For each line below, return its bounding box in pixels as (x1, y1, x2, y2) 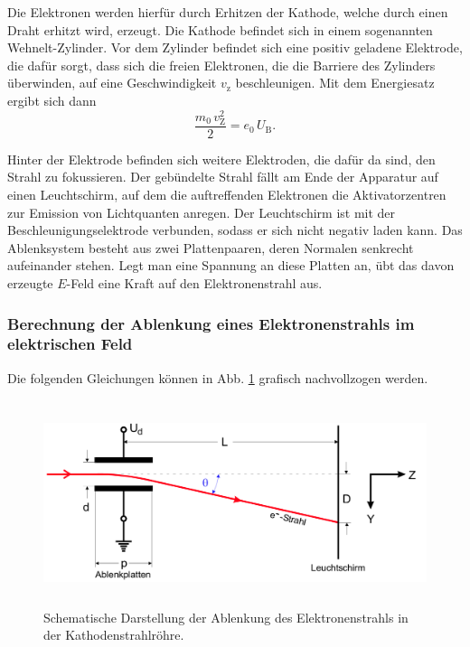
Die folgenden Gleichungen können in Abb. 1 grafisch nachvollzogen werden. (7, 368, 428, 387)
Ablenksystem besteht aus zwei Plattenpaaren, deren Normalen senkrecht (7, 238, 414, 257)
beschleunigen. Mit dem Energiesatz (235, 73, 435, 92)
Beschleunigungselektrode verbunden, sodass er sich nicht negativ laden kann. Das (7, 220, 463, 239)
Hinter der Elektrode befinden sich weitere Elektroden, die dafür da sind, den (7, 149, 436, 168)
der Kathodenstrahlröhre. (43, 625, 184, 644)
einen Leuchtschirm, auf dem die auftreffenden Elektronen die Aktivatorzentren (7, 185, 446, 204)
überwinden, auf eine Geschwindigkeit (7, 73, 217, 92)
